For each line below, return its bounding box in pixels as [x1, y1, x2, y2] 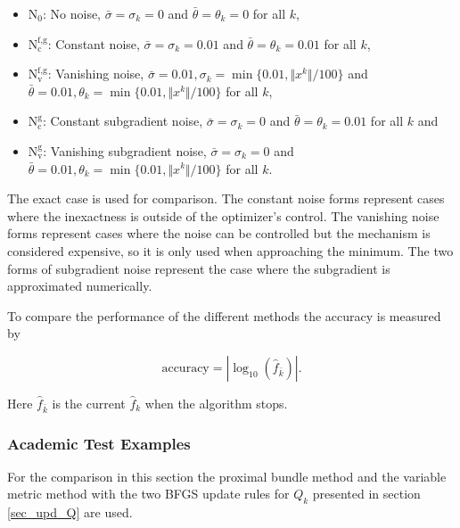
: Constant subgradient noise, [42, 111, 203, 130]
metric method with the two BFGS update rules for [7, 484, 290, 503]
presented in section [312, 484, 421, 503]
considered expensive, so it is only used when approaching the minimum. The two [7, 241, 454, 260]
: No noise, [42, 4, 102, 22]
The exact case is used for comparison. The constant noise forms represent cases [7, 189, 445, 208]
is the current [52, 393, 126, 412]
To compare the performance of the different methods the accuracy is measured [7, 306, 441, 325]
